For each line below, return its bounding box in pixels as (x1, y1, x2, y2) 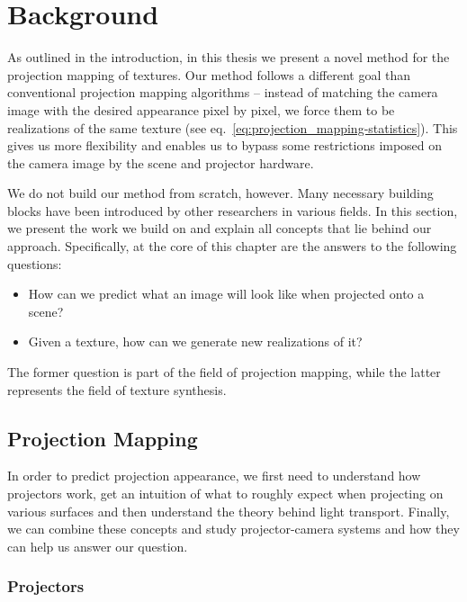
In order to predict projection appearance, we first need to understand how (7, 466, 421, 485)
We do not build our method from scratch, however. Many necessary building (7, 184, 434, 202)
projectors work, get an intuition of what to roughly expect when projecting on (7, 484, 444, 503)
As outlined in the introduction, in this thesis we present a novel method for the (7, 48, 450, 67)
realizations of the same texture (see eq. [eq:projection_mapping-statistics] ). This (7, 118, 458, 137)
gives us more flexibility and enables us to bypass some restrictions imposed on (7, 136, 443, 155)
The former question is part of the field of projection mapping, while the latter (7, 363, 441, 382)
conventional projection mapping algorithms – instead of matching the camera (7, 83, 438, 102)
